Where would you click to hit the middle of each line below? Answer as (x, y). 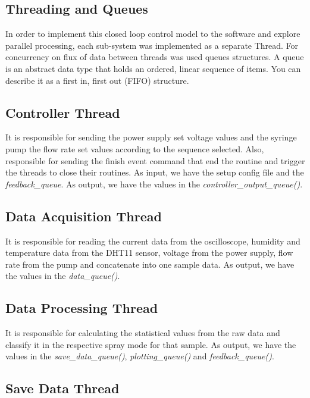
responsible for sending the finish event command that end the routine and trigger (155, 160)
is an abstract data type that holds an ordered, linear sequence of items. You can (153, 68)
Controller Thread (63, 112)
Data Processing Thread (82, 308)
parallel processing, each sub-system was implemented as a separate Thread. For (152, 45)
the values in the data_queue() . (63, 276)
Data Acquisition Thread (84, 216)
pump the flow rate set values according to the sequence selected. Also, (135, 148)
